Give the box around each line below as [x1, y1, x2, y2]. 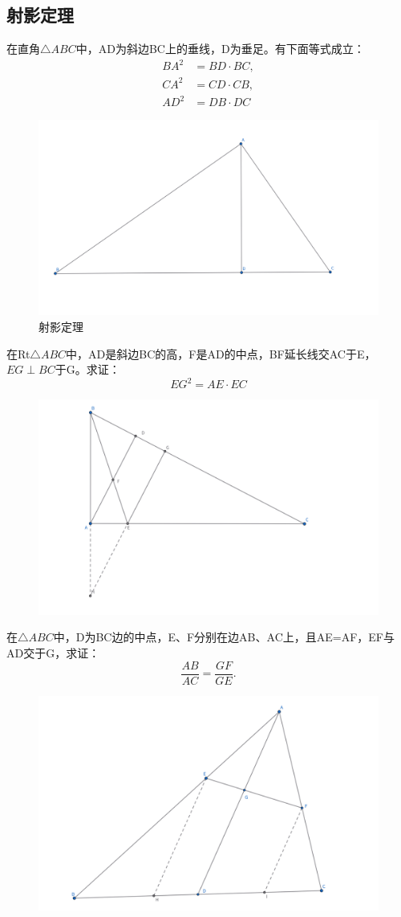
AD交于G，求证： [6, 644, 100, 661]
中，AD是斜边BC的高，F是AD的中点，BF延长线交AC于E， [66, 345, 376, 362]
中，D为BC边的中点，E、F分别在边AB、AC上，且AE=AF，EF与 [53, 628, 395, 645]
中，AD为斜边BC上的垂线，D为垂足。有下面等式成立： [75, 40, 365, 57]
